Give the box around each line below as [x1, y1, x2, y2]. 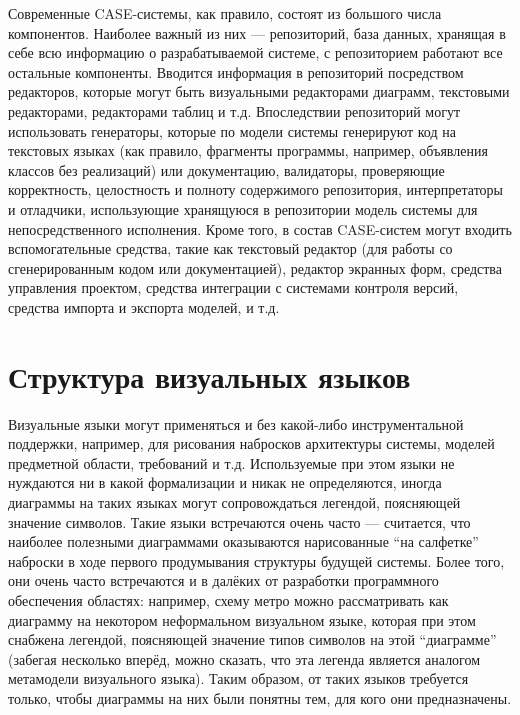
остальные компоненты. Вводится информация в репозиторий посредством [8, 61, 464, 82]
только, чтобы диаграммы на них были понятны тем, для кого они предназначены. [8, 687, 512, 708]
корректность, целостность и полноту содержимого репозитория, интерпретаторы [8, 179, 503, 200]
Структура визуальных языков [8, 355, 411, 396]
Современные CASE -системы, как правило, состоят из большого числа [8, 3, 442, 23]
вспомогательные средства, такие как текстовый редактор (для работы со [8, 238, 453, 259]
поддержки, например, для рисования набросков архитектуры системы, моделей [8, 433, 495, 454]
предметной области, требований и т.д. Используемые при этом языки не [8, 452, 455, 473]
